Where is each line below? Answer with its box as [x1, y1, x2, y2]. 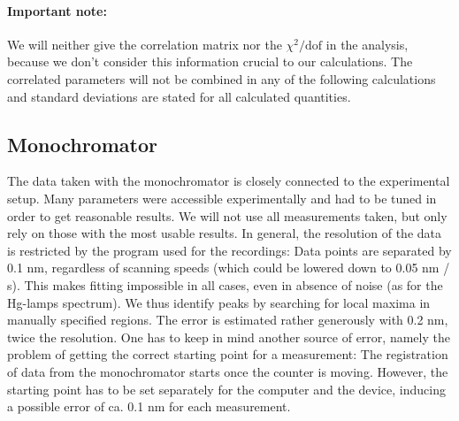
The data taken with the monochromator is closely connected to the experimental [7, 172, 450, 190]
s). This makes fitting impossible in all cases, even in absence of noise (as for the [7, 275, 443, 294]
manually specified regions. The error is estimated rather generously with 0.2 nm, [7, 310, 448, 329]
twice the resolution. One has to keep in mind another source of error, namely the [7, 327, 450, 346]
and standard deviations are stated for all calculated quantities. [7, 87, 351, 105]
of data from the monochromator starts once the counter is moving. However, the [7, 362, 448, 380]
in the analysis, [325, 34, 409, 53]
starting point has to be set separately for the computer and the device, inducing [7, 379, 446, 398]
